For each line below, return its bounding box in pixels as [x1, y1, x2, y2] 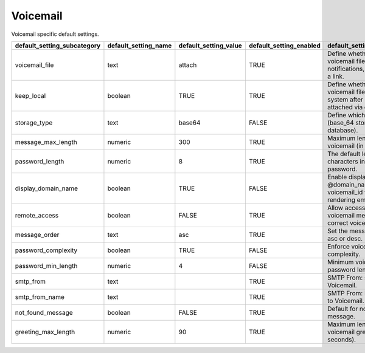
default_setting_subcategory [15, 41, 101, 50]
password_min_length [15, 261, 78, 270]
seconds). [327, 335, 356, 343]
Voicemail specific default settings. [11, 30, 100, 38]
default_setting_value [178, 41, 243, 50]
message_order [15, 230, 60, 239]
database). [327, 126, 358, 134]
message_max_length [15, 137, 77, 146]
